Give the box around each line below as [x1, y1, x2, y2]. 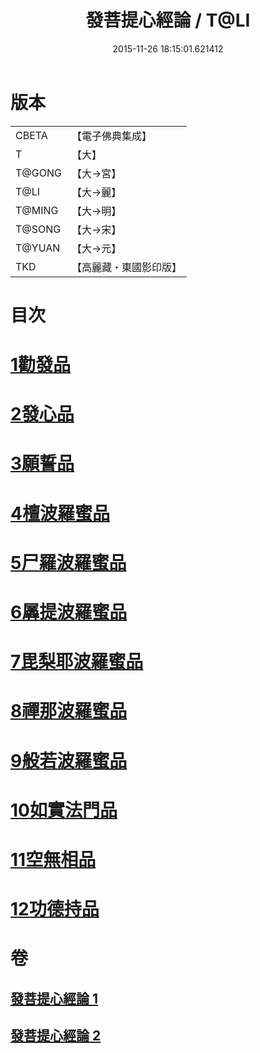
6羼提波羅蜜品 [10, 601, 128, 623]
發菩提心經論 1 [10, 990, 99, 1007]
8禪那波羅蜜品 [10, 700, 128, 723]
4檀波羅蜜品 [10, 502, 110, 525]
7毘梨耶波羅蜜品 [10, 651, 144, 673]
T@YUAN [15, 241, 61, 255]
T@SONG [15, 222, 62, 236]
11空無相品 [10, 848, 97, 871]
